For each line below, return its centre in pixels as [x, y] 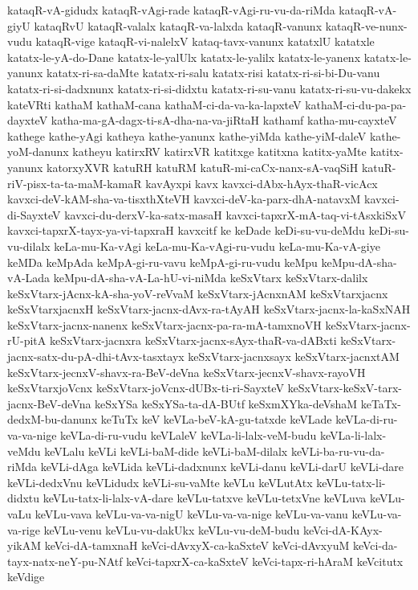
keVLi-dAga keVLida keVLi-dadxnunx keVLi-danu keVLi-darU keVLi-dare [222, 467]
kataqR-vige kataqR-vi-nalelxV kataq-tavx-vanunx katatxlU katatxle [205, 41]
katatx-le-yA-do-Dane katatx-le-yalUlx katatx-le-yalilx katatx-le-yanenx [184, 57]
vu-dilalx [29, 246]
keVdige [26, 577]
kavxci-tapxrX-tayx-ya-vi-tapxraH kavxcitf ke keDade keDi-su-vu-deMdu [186, 230]
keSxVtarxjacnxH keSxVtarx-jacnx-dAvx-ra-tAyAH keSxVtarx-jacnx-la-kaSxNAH [209, 309]
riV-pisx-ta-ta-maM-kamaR [75, 183]
